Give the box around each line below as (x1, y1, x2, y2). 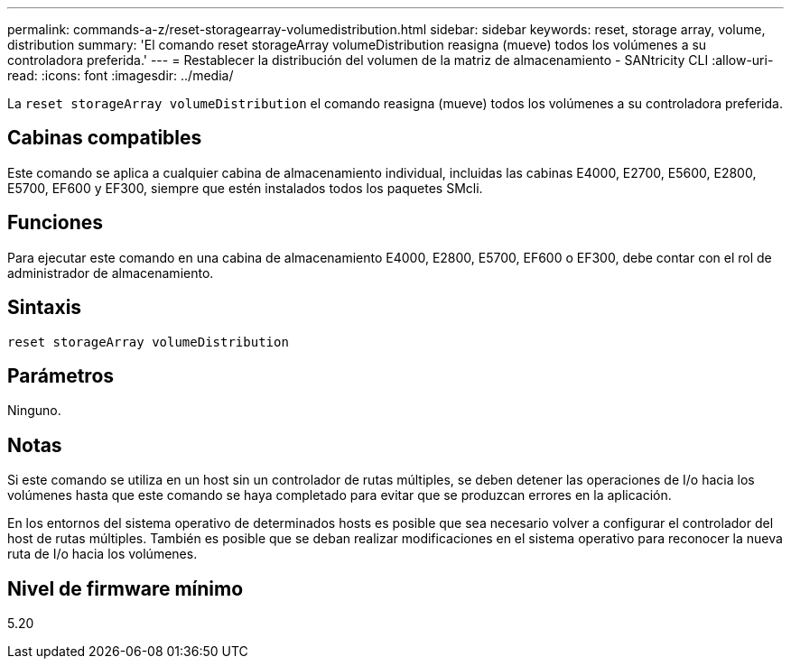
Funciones (7, 211, 104, 235)
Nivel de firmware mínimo (7, 577, 244, 600)
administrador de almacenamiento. (7, 264, 214, 281)
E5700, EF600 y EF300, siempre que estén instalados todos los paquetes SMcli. (7, 180, 483, 196)
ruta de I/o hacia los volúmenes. (7, 546, 198, 562)
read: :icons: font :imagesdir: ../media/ (7, 68, 234, 83)
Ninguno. (7, 402, 61, 419)
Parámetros (7, 364, 115, 387)
